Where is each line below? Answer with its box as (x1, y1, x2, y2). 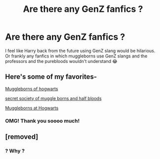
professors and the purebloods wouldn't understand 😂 (5, 58, 118, 64)
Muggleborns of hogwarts (5, 86, 58, 92)
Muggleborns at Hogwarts (5, 105, 59, 111)
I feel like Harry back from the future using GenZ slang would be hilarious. (5, 48, 156, 53)
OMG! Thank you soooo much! (5, 117, 80, 124)
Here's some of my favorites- (5, 73, 97, 81)
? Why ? (5, 147, 25, 154)
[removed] (5, 133, 39, 141)
